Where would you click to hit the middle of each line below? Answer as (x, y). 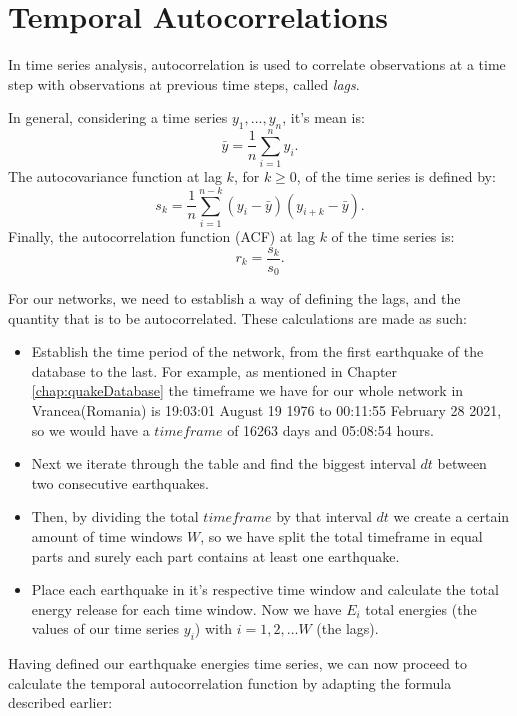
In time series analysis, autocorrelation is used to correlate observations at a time (257, 64)
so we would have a (90, 429)
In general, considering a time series (118, 117)
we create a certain (451, 516)
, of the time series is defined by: (396, 176)
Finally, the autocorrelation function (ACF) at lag (161, 235)
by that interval (324, 516)
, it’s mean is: (323, 117)
